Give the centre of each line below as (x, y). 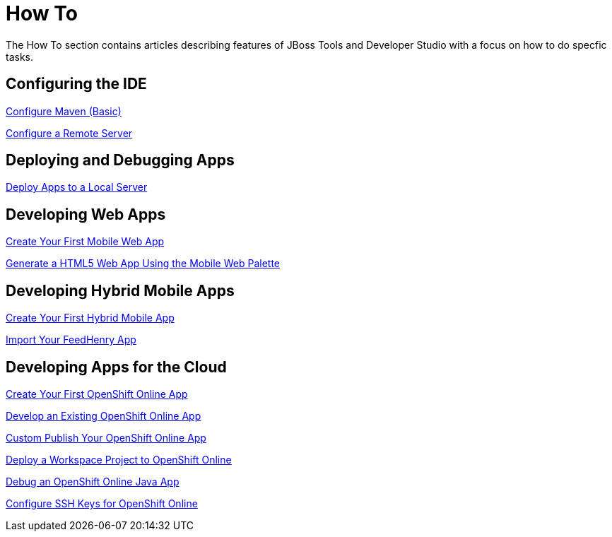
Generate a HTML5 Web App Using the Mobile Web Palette (143, 264)
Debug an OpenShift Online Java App (93, 481)
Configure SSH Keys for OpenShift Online (102, 503)
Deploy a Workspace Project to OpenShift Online (119, 459)
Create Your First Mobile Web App (85, 242)
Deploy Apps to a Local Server (77, 187)
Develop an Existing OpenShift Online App (104, 415)
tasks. (20, 57)
